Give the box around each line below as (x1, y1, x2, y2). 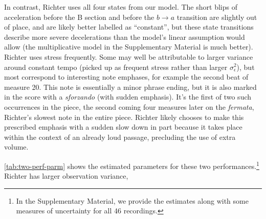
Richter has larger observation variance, (4, 171, 128, 181)
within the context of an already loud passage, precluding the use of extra (4, 131, 236, 142)
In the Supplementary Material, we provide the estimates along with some (16, 195, 249, 206)
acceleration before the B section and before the (4, 11, 154, 22)
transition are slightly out (176, 11, 257, 22)
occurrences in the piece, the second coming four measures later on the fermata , (4, 101, 254, 112)
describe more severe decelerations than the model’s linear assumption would (4, 31, 245, 42)
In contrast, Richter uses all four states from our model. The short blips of (4, 2, 237, 12)
